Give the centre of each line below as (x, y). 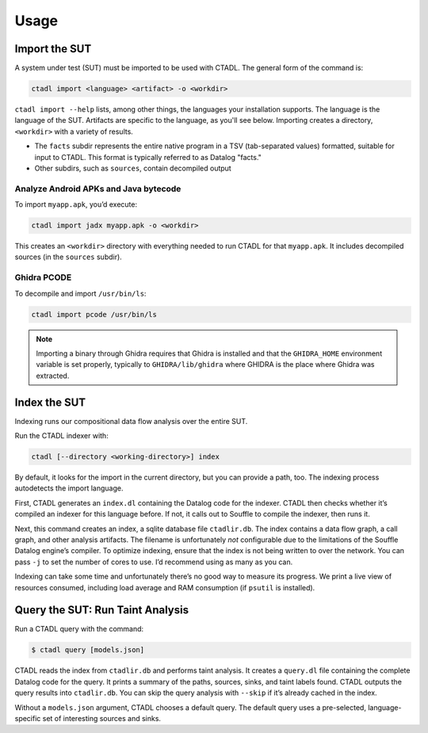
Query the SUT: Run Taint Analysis (102, 610)
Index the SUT (50, 402)
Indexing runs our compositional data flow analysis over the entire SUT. (131, 421)
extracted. (53, 376)
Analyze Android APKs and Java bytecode (98, 189)
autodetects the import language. (69, 488)
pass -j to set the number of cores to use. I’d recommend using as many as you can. (154, 562)
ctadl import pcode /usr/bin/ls (94, 314)
